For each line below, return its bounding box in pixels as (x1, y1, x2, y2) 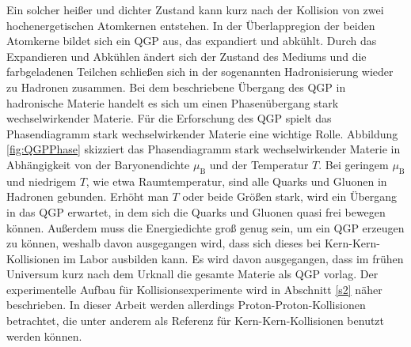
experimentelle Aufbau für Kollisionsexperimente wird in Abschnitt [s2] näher (6, 281, 382, 297)
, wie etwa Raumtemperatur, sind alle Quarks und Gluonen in (86, 172, 387, 189)
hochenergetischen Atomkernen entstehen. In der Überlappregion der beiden (6, 17, 375, 33)
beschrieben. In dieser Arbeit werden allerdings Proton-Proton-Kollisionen (6, 296, 366, 313)
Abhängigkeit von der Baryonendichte (6, 156, 190, 172)
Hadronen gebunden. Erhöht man (6, 188, 169, 205)
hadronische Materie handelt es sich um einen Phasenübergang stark (6, 94, 339, 111)
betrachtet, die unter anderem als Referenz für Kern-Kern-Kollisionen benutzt (6, 312, 385, 329)
